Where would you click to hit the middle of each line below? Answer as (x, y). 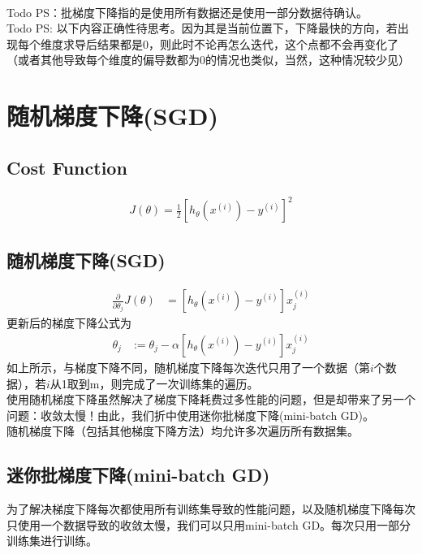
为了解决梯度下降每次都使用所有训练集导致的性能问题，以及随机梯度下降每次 (211, 509)
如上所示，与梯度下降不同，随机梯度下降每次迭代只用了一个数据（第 (188, 367)
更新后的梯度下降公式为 (69, 323)
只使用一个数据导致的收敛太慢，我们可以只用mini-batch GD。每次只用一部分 (209, 524)
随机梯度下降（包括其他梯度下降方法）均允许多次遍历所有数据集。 (183, 431)
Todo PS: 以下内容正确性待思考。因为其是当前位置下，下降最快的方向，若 (202, 28)
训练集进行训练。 (52, 541)
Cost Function (67, 167)
